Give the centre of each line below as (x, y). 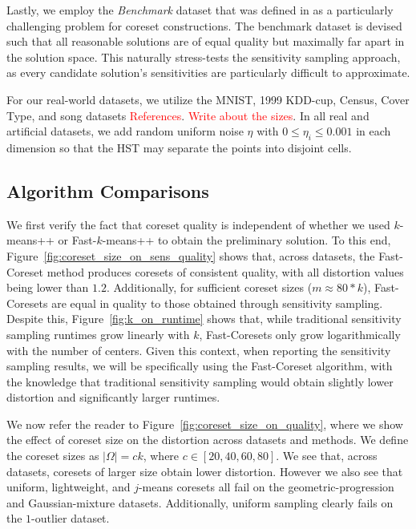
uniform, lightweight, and (69, 487)
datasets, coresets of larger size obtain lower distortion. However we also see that (205, 471)
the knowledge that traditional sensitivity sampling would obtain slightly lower (200, 381)
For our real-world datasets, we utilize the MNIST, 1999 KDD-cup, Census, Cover (208, 99)
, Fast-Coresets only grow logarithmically (300, 334)
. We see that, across (327, 456)
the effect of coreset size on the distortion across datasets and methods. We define (208, 440)
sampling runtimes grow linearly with (98, 334)
